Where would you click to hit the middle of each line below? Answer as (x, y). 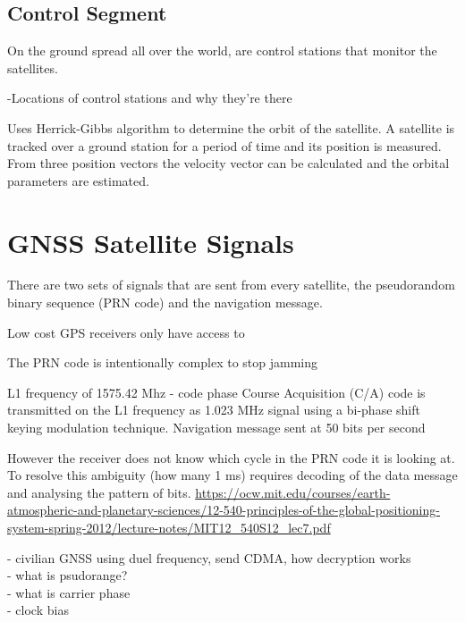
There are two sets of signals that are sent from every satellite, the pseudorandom (231, 285)
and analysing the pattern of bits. (99, 492)
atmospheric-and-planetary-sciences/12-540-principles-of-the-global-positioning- (224, 510)
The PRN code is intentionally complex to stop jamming (163, 362)
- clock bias (38, 610)
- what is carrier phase (69, 592)
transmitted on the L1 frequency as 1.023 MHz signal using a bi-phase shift (214, 410)
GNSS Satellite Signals (151, 242)
